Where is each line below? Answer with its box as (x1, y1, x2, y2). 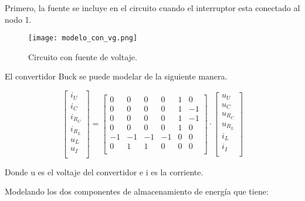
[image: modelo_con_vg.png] (28, 34, 138, 43)
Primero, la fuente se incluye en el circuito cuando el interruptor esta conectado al (5, 2, 300, 13)
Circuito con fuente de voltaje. (28, 50, 137, 63)
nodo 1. (5, 13, 32, 25)
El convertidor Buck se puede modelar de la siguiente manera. (5, 70, 228, 82)
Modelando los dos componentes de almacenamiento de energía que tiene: (5, 185, 269, 197)
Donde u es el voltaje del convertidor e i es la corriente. (5, 165, 204, 178)
